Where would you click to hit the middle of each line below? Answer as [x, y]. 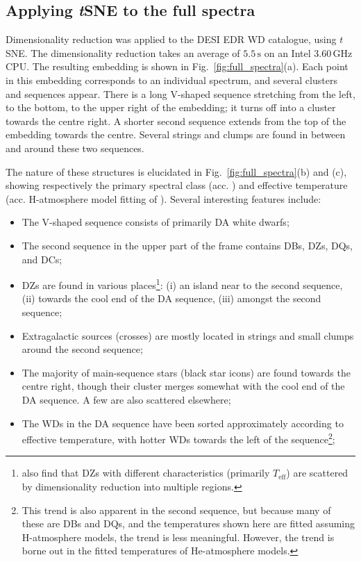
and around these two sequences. [75, 148]
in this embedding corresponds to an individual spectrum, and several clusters [171, 80]
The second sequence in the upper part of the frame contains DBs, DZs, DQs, [187, 245]
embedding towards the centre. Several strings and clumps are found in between [176, 134]
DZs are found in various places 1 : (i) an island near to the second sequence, [182, 284]
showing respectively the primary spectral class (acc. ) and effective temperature [177, 185]
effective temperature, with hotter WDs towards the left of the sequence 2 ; [178, 438]
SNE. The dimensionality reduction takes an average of [123, 52]
